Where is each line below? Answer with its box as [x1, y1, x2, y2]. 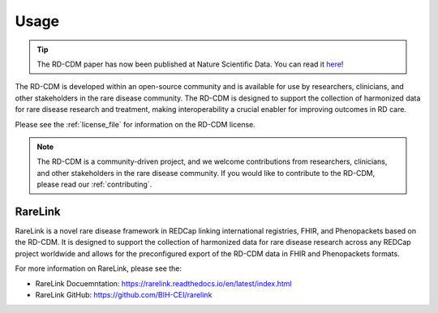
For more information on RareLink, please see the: [15, 264, 182, 273]
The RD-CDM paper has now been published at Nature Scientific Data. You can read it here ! [36, 59, 344, 69]
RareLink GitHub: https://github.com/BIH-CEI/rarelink [35, 289, 213, 299]
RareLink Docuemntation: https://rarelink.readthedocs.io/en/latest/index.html [35, 278, 292, 288]
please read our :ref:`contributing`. [36, 179, 152, 190]
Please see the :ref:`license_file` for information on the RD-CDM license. [15, 119, 255, 129]
